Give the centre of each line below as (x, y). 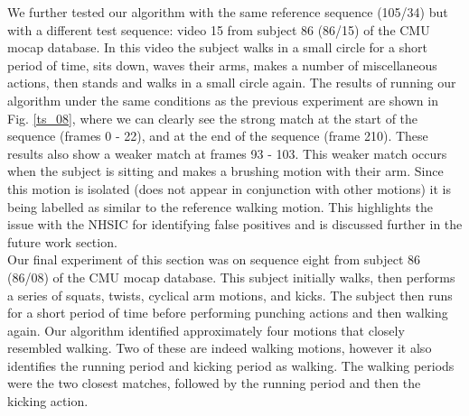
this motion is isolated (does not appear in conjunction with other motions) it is (229, 188)
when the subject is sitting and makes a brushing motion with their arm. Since (225, 171)
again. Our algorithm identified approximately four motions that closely (206, 330)
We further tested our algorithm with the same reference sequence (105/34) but (228, 12)
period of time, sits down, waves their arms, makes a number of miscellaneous (222, 65)
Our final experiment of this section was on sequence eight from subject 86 (214, 259)
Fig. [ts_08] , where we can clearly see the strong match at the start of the (213, 118)
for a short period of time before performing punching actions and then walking (228, 313)
